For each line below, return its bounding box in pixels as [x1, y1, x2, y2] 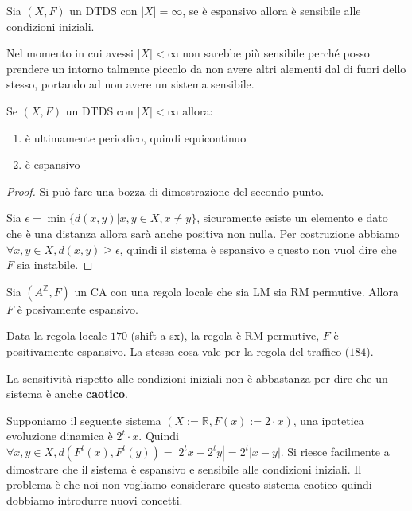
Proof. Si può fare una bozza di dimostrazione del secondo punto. [6, 182, 325, 199]
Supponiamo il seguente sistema [6, 412, 161, 428]
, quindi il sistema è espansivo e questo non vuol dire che [119, 240, 397, 257]
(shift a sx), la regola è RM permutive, [130, 327, 320, 344]
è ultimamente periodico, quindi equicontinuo [25, 129, 247, 146]
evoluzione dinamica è [6, 427, 113, 444]
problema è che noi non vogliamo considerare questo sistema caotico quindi [6, 476, 372, 493]
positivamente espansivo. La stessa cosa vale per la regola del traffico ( [6, 342, 350, 359]
